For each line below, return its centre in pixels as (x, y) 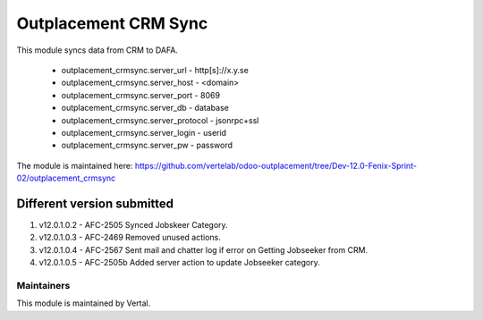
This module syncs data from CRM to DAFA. (97, 50)
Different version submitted (95, 203)
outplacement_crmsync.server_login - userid (144, 132)
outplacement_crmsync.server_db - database (145, 108)
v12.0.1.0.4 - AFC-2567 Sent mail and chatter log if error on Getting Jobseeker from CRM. (203, 249)
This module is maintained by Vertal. (84, 303)
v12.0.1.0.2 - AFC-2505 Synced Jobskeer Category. (133, 224)
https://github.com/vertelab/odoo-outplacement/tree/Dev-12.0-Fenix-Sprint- (276, 165)
